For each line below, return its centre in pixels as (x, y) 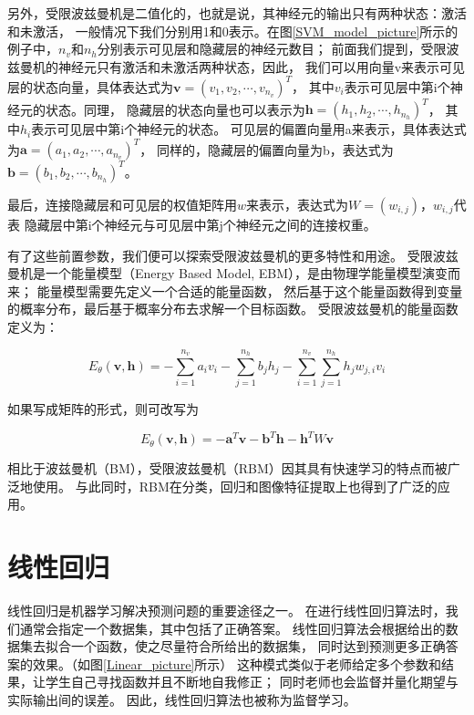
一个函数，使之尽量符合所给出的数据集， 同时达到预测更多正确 (258, 646)
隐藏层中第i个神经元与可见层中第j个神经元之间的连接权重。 (200, 224)
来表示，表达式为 (298, 204)
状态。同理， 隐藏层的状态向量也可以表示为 (175, 109)
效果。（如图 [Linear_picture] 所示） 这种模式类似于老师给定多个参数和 (237, 663)
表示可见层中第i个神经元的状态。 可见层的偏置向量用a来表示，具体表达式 (249, 129)
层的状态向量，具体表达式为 (90, 86)
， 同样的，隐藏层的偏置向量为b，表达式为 (267, 149)
